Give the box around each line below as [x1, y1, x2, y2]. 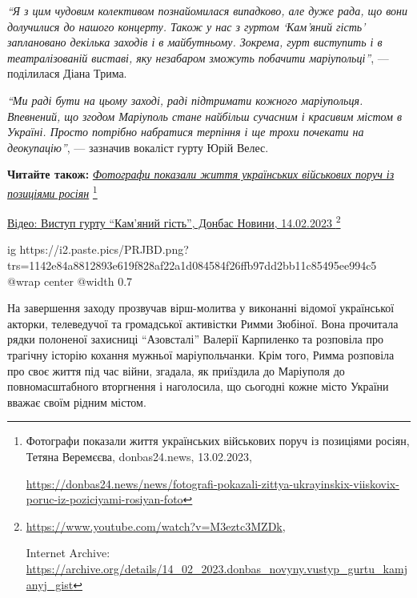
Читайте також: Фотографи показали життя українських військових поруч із [7, 166, 395, 183]
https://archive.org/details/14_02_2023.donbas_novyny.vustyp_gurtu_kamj [26, 560, 407, 576]
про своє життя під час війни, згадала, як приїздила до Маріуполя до [7, 362, 345, 379]
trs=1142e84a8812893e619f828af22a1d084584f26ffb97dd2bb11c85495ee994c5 [7, 257, 377, 274]
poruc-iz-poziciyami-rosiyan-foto [26, 491, 183, 508]
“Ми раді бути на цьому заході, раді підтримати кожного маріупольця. [7, 91, 363, 108]
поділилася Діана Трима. [7, 65, 127, 82]
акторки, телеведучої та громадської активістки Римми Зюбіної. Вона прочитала [7, 315, 399, 331]
